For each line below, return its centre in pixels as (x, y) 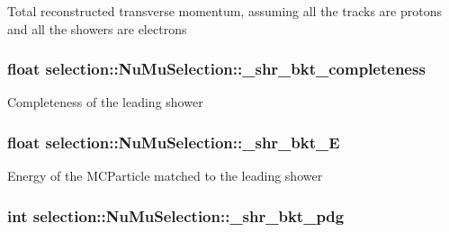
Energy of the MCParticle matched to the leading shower (165, 176)
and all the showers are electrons (97, 28)
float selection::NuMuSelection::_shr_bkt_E (174, 142)
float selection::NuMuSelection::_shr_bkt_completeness (216, 69)
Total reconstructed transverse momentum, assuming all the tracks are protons (224, 11)
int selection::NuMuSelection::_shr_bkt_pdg (176, 215)
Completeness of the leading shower (105, 102)
